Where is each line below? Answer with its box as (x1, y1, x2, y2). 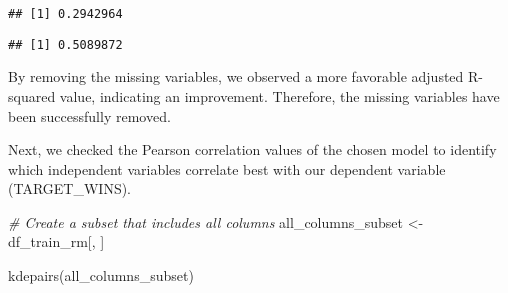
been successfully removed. (8, 105, 171, 126)
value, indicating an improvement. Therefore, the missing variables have (59, 85, 500, 106)
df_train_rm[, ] (8, 231, 105, 252)
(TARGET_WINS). (8, 178, 132, 199)
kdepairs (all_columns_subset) (8, 265, 194, 286)
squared (8, 85, 56, 106)
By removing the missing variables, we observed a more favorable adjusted (8, 66, 464, 87)
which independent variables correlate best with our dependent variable (8, 158, 446, 179)
